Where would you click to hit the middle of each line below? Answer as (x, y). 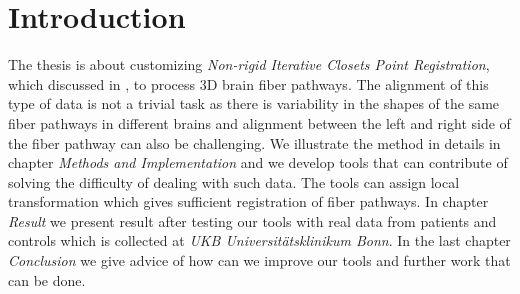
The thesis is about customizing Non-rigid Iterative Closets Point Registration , (249, 64)
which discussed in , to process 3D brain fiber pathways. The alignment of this (248, 83)
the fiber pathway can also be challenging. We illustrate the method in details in (254, 142)
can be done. (47, 279)
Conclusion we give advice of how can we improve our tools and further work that (259, 260)
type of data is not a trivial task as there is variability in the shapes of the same (254, 103)
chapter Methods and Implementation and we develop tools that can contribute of (258, 162)
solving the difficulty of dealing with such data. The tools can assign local (234, 181)
